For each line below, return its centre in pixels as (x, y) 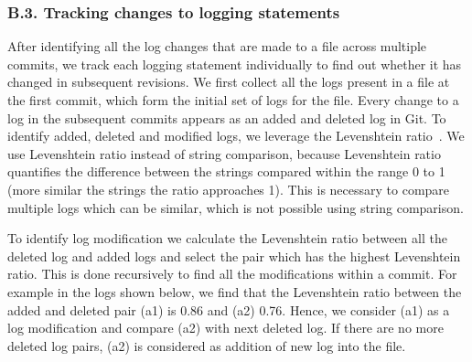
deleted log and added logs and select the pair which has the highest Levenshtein (234, 256)
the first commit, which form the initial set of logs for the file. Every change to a (233, 100)
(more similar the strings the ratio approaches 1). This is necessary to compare (229, 189)
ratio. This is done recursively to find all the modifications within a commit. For (232, 274)
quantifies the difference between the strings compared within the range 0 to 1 (226, 171)
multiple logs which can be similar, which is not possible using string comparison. (236, 207)
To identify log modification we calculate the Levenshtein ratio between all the (227, 238)
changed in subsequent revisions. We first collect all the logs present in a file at (229, 82)
